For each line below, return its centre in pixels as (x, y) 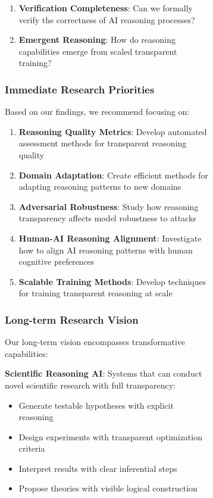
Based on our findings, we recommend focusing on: (97, 112)
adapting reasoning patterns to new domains (100, 187)
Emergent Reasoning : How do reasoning (97, 40)
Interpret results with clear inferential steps (98, 468)
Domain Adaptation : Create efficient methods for (114, 175)
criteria (32, 448)
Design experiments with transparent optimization (110, 436)
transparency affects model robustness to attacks (107, 218)
